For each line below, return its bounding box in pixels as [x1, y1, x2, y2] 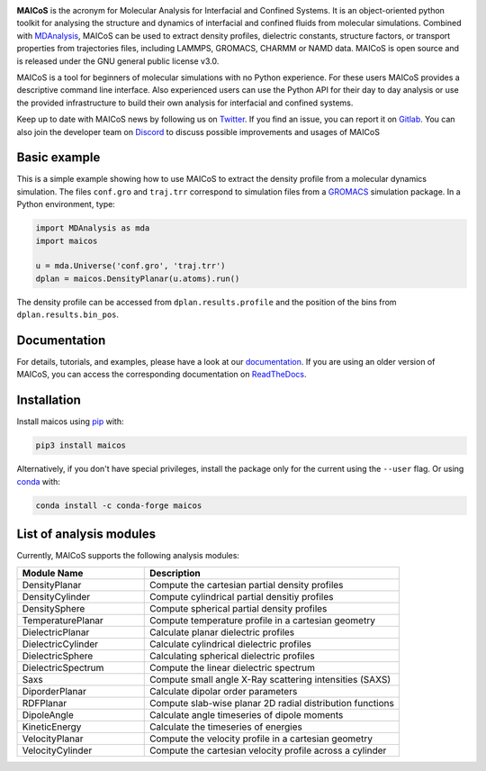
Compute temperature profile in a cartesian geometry [148, 613, 375, 626]
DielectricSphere [22, 649, 94, 662]
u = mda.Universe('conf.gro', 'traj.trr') [35, 261, 226, 271]
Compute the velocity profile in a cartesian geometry [148, 732, 373, 745]
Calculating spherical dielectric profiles [148, 649, 315, 662]
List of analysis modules [16, 527, 157, 542]
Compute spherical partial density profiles [148, 602, 328, 614]
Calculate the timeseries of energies [148, 721, 303, 733]
